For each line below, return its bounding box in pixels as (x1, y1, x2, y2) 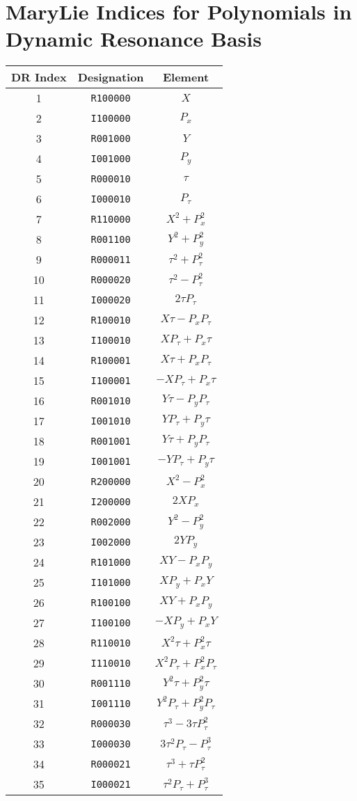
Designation (77, 69, 144, 86)
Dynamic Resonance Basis (6, 24, 262, 53)
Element (162, 69, 209, 86)
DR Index (11, 69, 67, 86)
